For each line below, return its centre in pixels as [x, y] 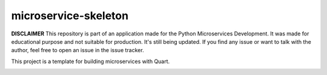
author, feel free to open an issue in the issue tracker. [78, 50]
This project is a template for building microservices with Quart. [91, 61]
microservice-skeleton [70, 16]
